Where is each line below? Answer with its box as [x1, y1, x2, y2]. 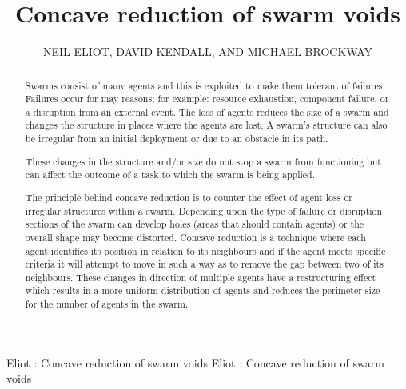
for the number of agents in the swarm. [25, 297, 189, 311]
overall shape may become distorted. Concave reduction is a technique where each [25, 230, 366, 244]
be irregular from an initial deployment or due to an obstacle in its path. [25, 132, 328, 145]
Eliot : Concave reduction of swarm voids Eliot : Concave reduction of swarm [6, 354, 384, 371]
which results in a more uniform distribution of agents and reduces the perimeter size [25, 284, 380, 297]
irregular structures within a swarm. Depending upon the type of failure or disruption [25, 204, 383, 217]
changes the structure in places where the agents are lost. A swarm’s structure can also [25, 118, 388, 132]
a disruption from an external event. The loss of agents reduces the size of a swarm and [25, 105, 389, 118]
